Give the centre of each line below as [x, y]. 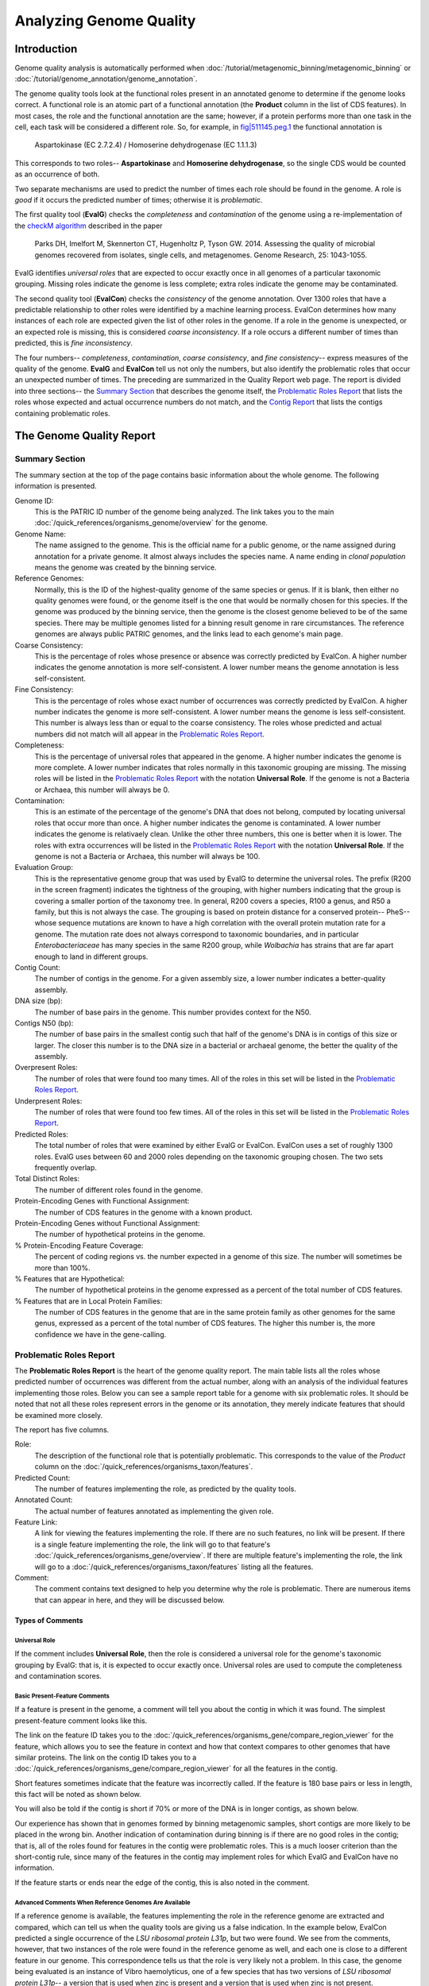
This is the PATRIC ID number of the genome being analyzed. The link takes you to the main [184, 512]
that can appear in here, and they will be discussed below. [130, 1600]
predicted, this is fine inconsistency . [74, 343]
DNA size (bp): [39, 1001]
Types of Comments [49, 1620]
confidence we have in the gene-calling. [100, 1334]
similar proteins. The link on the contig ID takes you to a [106, 1757]
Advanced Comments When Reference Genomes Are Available [102, 1903]
